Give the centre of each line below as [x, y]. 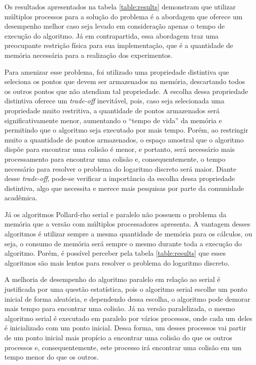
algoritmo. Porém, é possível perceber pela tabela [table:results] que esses [115, 253]
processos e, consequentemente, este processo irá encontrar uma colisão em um [123, 347]
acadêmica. [21, 198]
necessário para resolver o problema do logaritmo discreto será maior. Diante [120, 168]
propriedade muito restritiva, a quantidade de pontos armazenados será [112, 110]
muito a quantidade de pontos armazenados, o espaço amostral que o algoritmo [124, 139]
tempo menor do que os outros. [52, 357]
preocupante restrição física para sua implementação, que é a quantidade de [119, 45]
